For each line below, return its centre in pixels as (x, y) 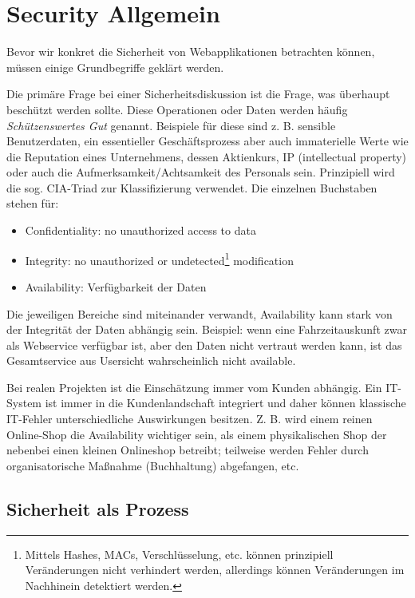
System (24, 403)
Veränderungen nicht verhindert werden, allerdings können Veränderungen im (215, 570)
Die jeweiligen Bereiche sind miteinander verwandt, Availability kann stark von (200, 313)
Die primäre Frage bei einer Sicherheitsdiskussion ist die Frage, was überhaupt (198, 94)
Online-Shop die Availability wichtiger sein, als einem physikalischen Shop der (197, 434)
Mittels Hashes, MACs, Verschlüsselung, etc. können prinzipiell (179, 554)
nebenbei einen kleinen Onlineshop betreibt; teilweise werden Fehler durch (188, 450)
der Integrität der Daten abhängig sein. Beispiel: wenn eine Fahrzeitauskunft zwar (207, 329)
